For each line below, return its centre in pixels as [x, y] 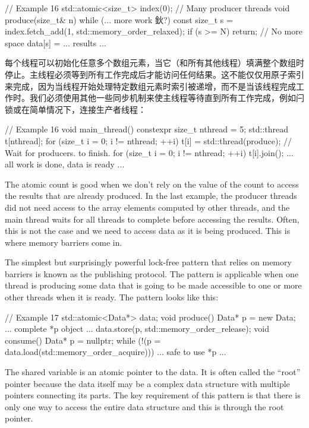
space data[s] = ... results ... [56, 42]
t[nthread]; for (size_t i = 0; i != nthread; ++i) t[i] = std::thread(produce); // [149, 140]
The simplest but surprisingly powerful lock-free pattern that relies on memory [148, 262]
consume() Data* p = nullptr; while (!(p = [83, 340]
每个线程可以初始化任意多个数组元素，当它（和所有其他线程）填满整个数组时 [154, 63]
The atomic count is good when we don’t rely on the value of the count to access [152, 184]
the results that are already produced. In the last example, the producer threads [151, 196]
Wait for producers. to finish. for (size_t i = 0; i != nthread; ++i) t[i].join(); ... [149, 152]
